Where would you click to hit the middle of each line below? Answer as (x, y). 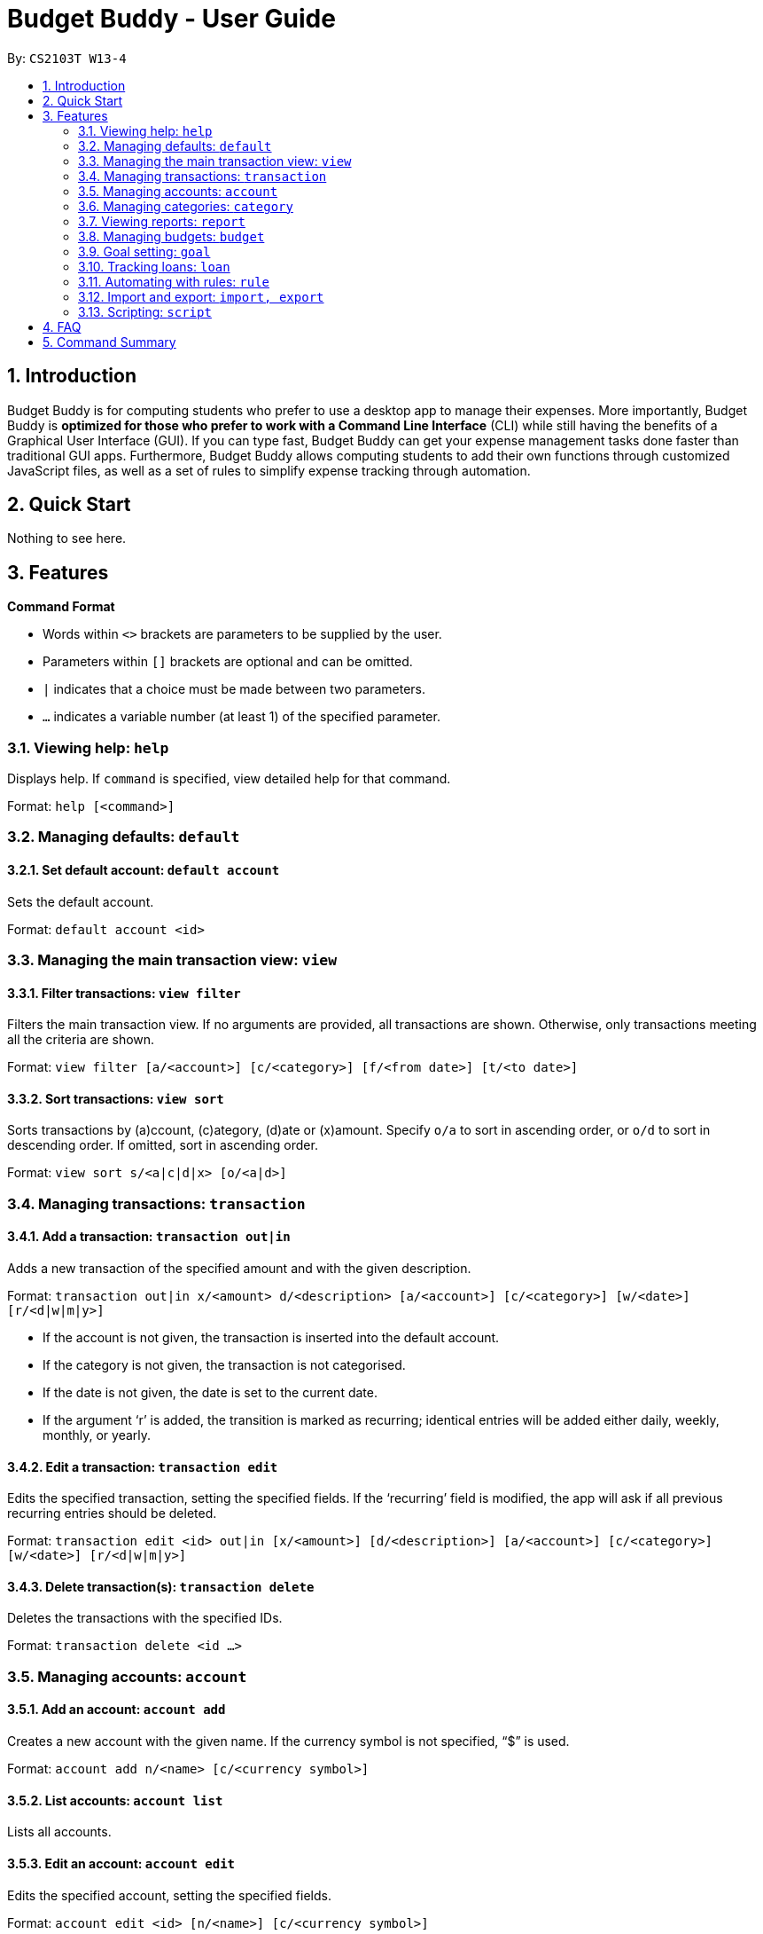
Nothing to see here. (67, 539)
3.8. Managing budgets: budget (171, 236)
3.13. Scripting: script (145, 311)
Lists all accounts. (59, 1832)
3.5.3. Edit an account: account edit (121, 1863)
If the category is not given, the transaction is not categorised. (224, 1365)
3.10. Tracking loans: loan (154, 266)
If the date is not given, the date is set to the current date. (210, 1393)
